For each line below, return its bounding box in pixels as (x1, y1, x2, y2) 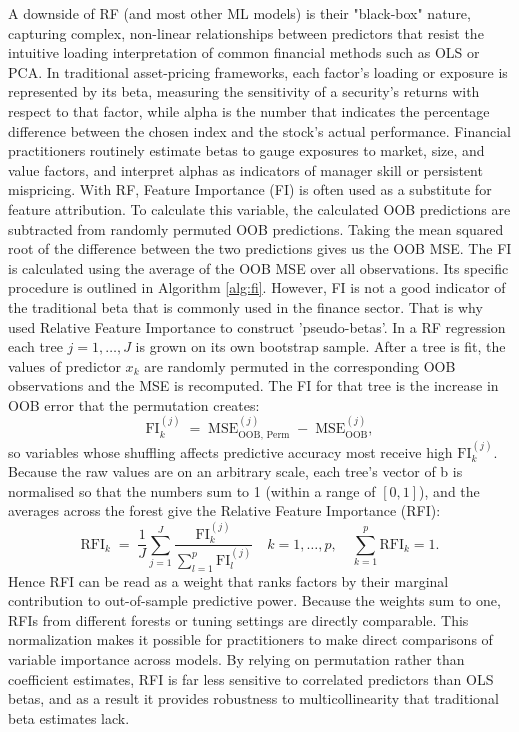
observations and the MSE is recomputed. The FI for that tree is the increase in (8, 375, 499, 396)
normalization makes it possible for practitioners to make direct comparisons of (8, 629, 493, 650)
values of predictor (8, 355, 121, 376)
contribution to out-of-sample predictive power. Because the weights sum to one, (8, 590, 501, 611)
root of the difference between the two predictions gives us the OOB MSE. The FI (8, 238, 512, 259)
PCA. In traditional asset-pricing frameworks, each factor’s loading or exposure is (8, 61, 508, 82)
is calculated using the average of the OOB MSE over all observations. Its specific (8, 257, 509, 278)
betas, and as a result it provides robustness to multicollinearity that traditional (8, 688, 499, 709)
